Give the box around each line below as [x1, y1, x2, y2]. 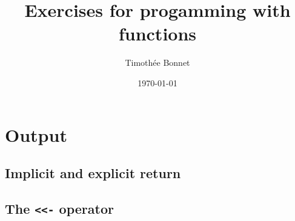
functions [118, 21, 197, 46]
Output [5, 122, 67, 147]
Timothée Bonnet [125, 56, 190, 69]
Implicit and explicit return [5, 164, 181, 182]
